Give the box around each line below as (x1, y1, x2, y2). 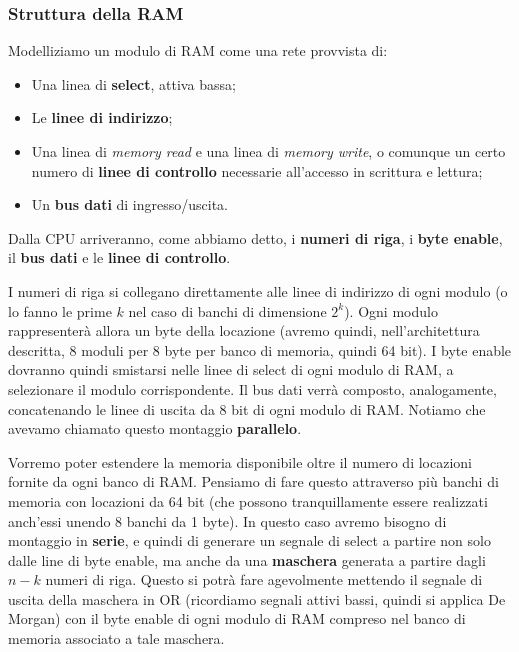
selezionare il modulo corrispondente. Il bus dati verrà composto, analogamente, (8, 378, 497, 399)
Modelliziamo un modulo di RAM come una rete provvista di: (8, 40, 388, 61)
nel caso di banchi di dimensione (128, 300, 327, 321)
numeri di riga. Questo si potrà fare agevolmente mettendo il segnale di (45, 569, 483, 590)
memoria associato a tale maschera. (8, 628, 225, 649)
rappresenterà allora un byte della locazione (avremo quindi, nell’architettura (8, 320, 480, 341)
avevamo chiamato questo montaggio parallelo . (8, 418, 302, 439)
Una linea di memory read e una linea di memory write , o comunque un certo (31, 141, 506, 161)
